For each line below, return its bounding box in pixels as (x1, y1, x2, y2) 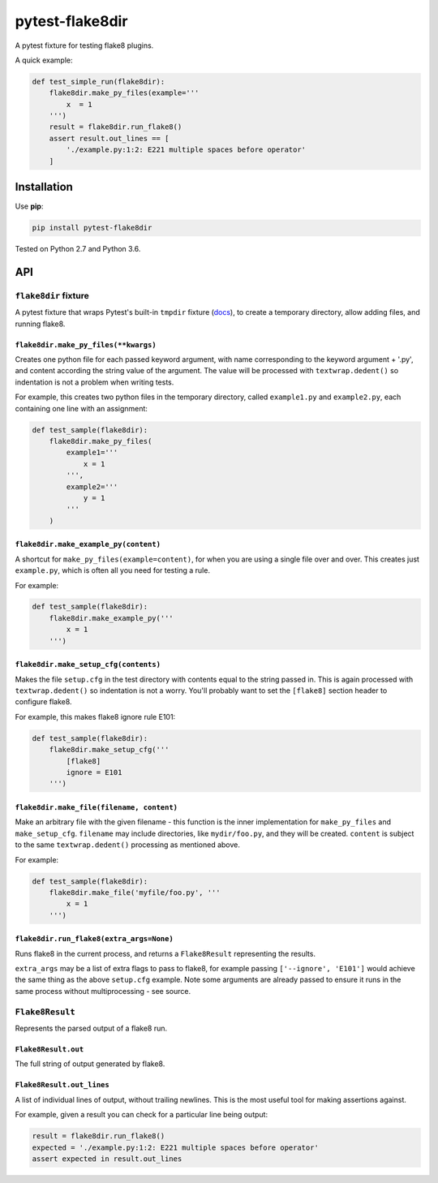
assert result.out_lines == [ (49, 134, 170, 143)
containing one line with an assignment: (15, 403, 148, 413)
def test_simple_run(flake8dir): (32, 77, 165, 86)
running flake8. (15, 319, 66, 329)
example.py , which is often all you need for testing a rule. (15, 566, 211, 575)
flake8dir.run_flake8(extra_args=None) (15, 934, 174, 944)
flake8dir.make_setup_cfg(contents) (15, 660, 161, 669)
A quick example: (15, 55, 73, 65)
